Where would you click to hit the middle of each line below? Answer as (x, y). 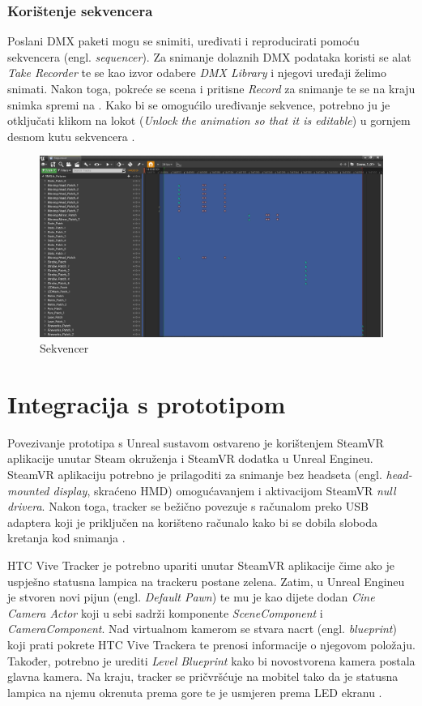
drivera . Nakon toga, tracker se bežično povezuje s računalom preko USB (188, 506)
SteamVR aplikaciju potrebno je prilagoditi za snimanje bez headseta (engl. (195, 475)
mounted (28, 490)
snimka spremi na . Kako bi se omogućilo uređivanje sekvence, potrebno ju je (199, 104)
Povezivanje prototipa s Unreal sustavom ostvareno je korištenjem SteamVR (196, 442)
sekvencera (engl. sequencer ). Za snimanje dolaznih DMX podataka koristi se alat (209, 56)
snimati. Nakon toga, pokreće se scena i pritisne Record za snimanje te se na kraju (211, 88)
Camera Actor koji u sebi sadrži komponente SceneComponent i (165, 612)
